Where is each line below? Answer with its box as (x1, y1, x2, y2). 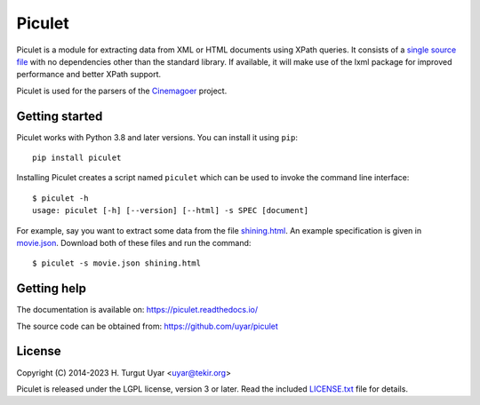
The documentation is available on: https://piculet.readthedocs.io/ (16, 305, 258, 315)
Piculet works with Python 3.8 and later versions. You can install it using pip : (16, 131, 298, 142)
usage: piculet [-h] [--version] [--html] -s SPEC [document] (32, 205, 309, 216)
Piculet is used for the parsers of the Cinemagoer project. (16, 85, 228, 96)
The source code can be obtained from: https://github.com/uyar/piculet (16, 321, 279, 331)
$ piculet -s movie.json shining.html (32, 258, 202, 268)
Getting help (16, 281, 86, 297)
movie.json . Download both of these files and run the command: (16, 237, 252, 248)
